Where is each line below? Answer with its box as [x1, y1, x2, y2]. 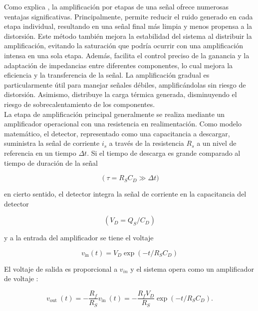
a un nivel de [197, 138, 237, 148]
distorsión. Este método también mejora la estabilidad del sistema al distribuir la [4, 30, 252, 41]
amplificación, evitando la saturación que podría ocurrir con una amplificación [4, 40, 244, 51]
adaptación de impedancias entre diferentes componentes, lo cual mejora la [4, 60, 233, 70]
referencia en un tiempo [4, 147, 76, 158]
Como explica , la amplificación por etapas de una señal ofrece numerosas [4, 1, 229, 11]
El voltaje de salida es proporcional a [4, 263, 118, 274]
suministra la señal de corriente [4, 138, 100, 148]
